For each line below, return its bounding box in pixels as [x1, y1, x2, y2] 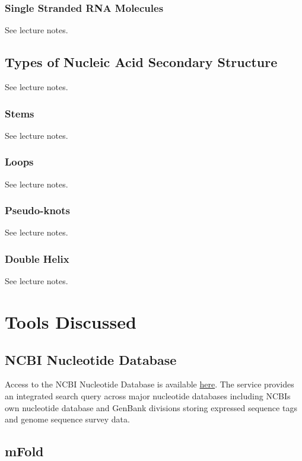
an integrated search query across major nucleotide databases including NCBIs [5, 390, 291, 402]
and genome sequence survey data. [5, 413, 130, 425]
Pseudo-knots [5, 203, 71, 218]
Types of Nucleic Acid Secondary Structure [5, 53, 278, 71]
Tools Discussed [5, 310, 136, 334]
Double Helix [5, 251, 69, 266]
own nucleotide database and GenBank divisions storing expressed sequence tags [5, 401, 297, 414]
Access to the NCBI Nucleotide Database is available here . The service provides [5, 378, 294, 390]
